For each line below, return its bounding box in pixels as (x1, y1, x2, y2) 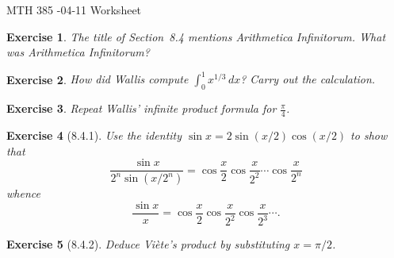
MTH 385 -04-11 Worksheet (6, 2, 142, 17)
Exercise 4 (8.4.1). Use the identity (6, 126, 182, 143)
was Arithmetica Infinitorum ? (6, 44, 150, 60)
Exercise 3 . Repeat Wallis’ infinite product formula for (6, 100, 277, 117)
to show (350, 126, 388, 143)
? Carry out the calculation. (240, 71, 376, 87)
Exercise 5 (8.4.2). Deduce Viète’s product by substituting (6, 236, 290, 252)
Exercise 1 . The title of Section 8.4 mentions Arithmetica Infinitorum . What (6, 28, 386, 44)
